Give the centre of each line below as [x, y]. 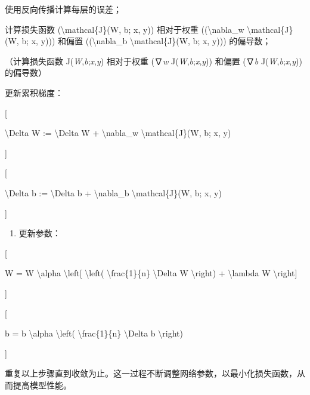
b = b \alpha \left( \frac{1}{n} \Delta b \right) [94, 333]
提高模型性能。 [42, 385]
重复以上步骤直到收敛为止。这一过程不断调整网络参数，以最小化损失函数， [151, 373]
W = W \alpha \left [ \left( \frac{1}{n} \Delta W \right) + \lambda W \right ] [151, 273]
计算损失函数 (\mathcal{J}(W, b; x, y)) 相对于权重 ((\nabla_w [125, 29]
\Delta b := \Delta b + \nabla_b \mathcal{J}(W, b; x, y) [113, 192]
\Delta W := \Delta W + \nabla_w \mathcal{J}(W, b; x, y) [118, 133]
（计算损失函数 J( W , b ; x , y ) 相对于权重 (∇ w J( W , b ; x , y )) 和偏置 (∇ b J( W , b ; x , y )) [154, 61]
